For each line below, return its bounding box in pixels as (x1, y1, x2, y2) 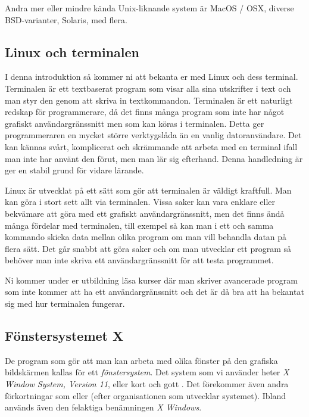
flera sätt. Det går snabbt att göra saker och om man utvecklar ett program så (5, 242, 292, 254)
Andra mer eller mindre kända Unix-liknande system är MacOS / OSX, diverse (5, 2, 294, 14)
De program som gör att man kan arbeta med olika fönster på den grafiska (5, 354, 278, 366)
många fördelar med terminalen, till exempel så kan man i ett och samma (5, 219, 274, 231)
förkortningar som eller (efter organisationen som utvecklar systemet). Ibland (5, 389, 286, 402)
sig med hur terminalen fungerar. (5, 297, 125, 310)
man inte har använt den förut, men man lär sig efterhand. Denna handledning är (5, 152, 303, 164)
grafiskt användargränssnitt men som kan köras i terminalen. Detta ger (5, 117, 264, 129)
